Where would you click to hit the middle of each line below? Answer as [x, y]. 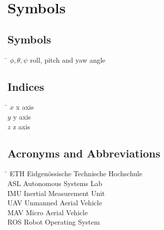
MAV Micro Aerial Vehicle [48, 212]
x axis [25, 107]
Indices [26, 86]
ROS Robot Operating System [54, 222]
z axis [22, 126]
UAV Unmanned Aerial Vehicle [55, 203]
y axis [22, 116]
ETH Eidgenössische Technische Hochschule [76, 173]
